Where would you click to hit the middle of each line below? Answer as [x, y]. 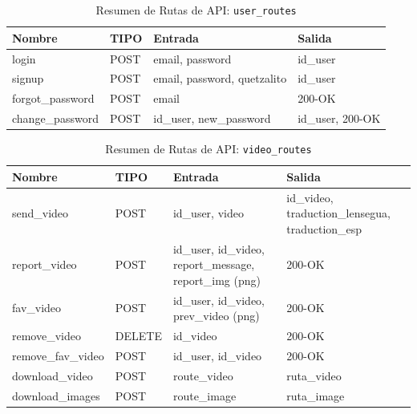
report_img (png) [217, 280]
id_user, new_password [212, 118]
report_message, [214, 264]
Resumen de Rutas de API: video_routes [208, 149]
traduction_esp [324, 228]
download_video [53, 375]
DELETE [138, 336]
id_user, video [208, 213]
